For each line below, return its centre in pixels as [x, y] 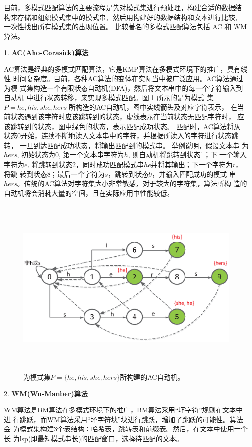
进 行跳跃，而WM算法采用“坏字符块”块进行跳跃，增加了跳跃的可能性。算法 [124, 419]
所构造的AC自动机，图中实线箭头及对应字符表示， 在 [153, 107]
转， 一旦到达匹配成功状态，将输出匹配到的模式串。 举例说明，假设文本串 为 [126, 145]
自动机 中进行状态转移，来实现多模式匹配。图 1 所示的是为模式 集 [109, 97]
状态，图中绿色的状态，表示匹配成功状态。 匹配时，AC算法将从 [139, 126]
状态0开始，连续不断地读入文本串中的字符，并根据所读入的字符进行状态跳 [121, 136]
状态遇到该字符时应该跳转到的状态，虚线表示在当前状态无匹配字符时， [123, 116]
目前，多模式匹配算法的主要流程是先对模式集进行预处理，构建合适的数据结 [123, 7]
